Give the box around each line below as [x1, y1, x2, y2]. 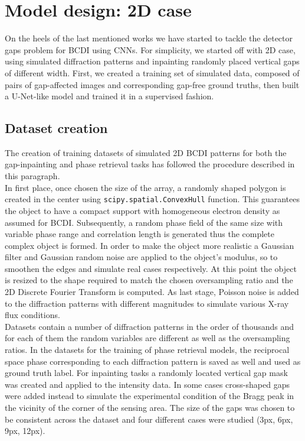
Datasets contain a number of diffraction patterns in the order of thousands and [5, 320, 294, 332]
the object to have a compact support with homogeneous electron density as [5, 204, 280, 216]
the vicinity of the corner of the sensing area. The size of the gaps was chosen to [5, 401, 295, 414]
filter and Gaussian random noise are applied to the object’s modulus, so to [5, 251, 278, 263]
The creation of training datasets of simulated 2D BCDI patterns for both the [5, 146, 287, 158]
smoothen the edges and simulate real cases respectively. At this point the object [5, 262, 297, 274]
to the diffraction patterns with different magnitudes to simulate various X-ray [5, 297, 289, 309]
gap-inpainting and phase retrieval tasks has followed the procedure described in [5, 158, 295, 170]
